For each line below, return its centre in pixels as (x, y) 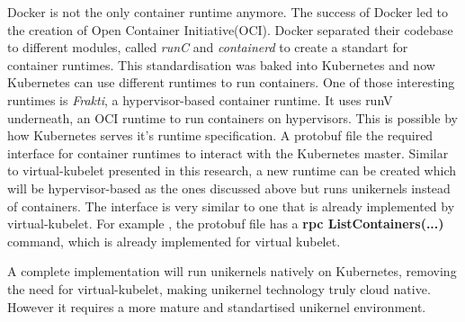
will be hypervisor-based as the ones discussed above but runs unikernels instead (229, 188)
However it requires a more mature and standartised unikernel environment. (217, 306)
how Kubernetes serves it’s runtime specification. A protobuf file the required (220, 135)
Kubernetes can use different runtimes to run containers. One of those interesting (231, 82)
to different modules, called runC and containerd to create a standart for (208, 47)
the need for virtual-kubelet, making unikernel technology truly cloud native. (219, 288)
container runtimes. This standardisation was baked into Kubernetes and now (221, 64)
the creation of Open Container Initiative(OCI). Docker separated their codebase (230, 29)
